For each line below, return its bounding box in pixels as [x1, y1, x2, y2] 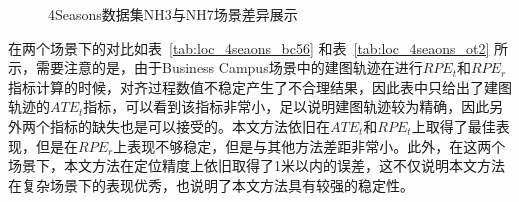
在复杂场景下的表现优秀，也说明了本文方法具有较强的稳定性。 [8, 174, 414, 195]
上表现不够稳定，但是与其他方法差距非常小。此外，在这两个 [113, 135, 506, 156]
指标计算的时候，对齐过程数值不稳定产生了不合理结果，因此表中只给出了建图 [8, 76, 512, 97]
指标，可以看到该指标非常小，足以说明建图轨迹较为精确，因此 [83, 96, 490, 117]
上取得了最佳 [411, 115, 496, 136]
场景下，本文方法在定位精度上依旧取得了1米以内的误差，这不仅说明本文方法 [8, 155, 505, 176]
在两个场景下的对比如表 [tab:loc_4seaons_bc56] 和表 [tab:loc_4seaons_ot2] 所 [8, 37, 509, 58]
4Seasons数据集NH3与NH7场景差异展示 [48, 4, 298, 24]
